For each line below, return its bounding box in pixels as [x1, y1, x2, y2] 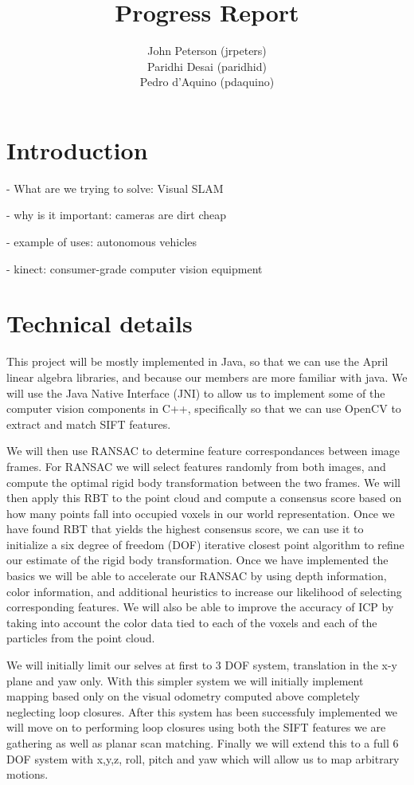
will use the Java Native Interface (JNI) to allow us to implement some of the [6, 384, 385, 401]
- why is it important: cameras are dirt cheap [6, 206, 227, 223]
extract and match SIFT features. [6, 415, 171, 432]
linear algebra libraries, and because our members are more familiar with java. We [6, 368, 408, 385]
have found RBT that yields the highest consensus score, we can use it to [6, 520, 364, 537]
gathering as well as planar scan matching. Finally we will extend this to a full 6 [6, 735, 399, 751]
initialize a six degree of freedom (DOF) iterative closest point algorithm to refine [6, 536, 404, 552]
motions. [6, 766, 49, 783]
